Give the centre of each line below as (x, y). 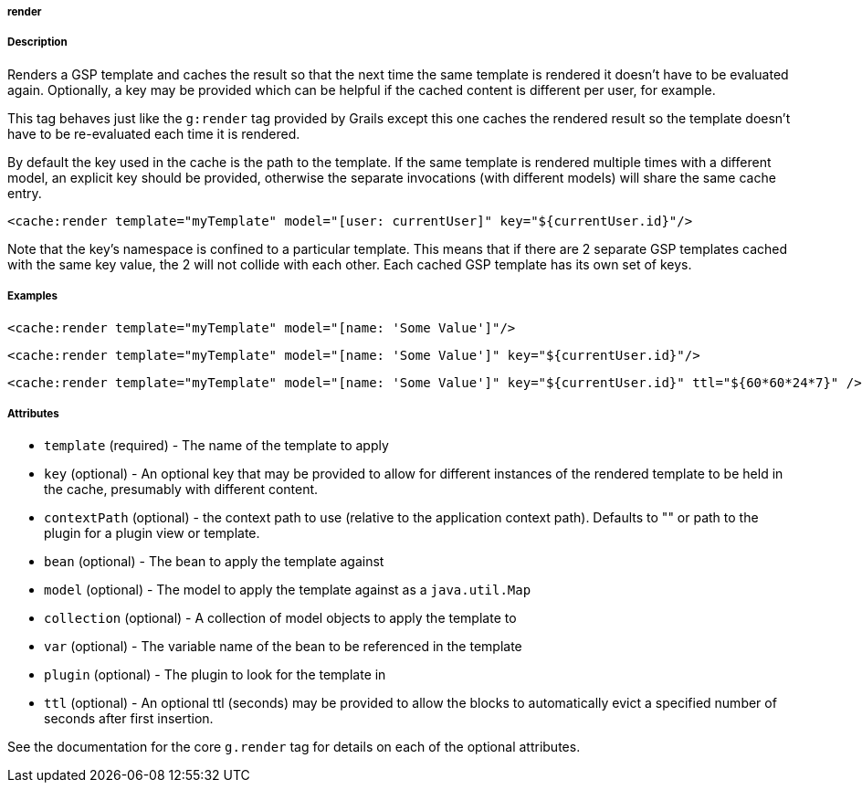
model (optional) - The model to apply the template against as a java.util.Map (288, 590)
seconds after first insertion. (129, 719)
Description (37, 42)
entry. (25, 193)
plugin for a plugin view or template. (152, 533)
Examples (32, 296)
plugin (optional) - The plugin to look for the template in (215, 675)
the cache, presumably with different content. (181, 490)
